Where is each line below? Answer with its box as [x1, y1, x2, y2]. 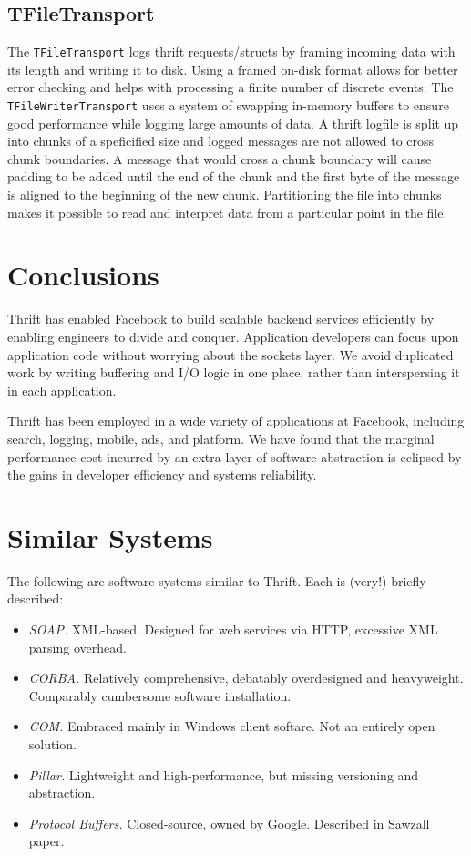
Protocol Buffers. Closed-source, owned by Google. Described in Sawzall [28, 813, 430, 832]
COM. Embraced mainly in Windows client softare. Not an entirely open [28, 717, 435, 736]
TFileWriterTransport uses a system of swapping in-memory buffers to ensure [7, 96, 449, 115]
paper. [28, 831, 65, 851]
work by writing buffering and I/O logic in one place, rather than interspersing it [7, 363, 460, 382]
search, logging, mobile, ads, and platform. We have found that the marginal [7, 428, 435, 448]
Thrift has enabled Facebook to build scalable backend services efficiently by [7, 309, 435, 328]
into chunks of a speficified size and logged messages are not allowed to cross [7, 131, 435, 150]
